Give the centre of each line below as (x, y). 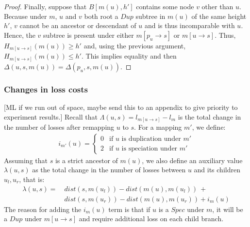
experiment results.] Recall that (51, 116)
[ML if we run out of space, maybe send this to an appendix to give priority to (121, 107)
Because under (25, 16)
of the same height (219, 16)
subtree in (150, 16)
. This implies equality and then (129, 56)
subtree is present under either (89, 35)
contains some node (165, 6)
